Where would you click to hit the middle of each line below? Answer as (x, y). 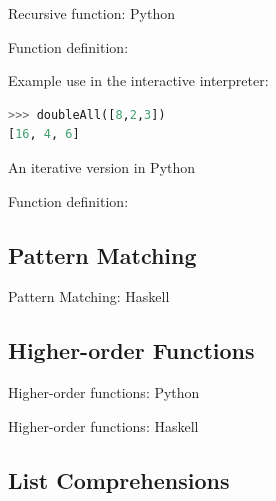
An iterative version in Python (102, 166)
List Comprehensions (119, 479)
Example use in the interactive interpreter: (138, 80)
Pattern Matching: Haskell (89, 296)
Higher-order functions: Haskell (103, 425)
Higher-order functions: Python (104, 392)
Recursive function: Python (91, 13)
